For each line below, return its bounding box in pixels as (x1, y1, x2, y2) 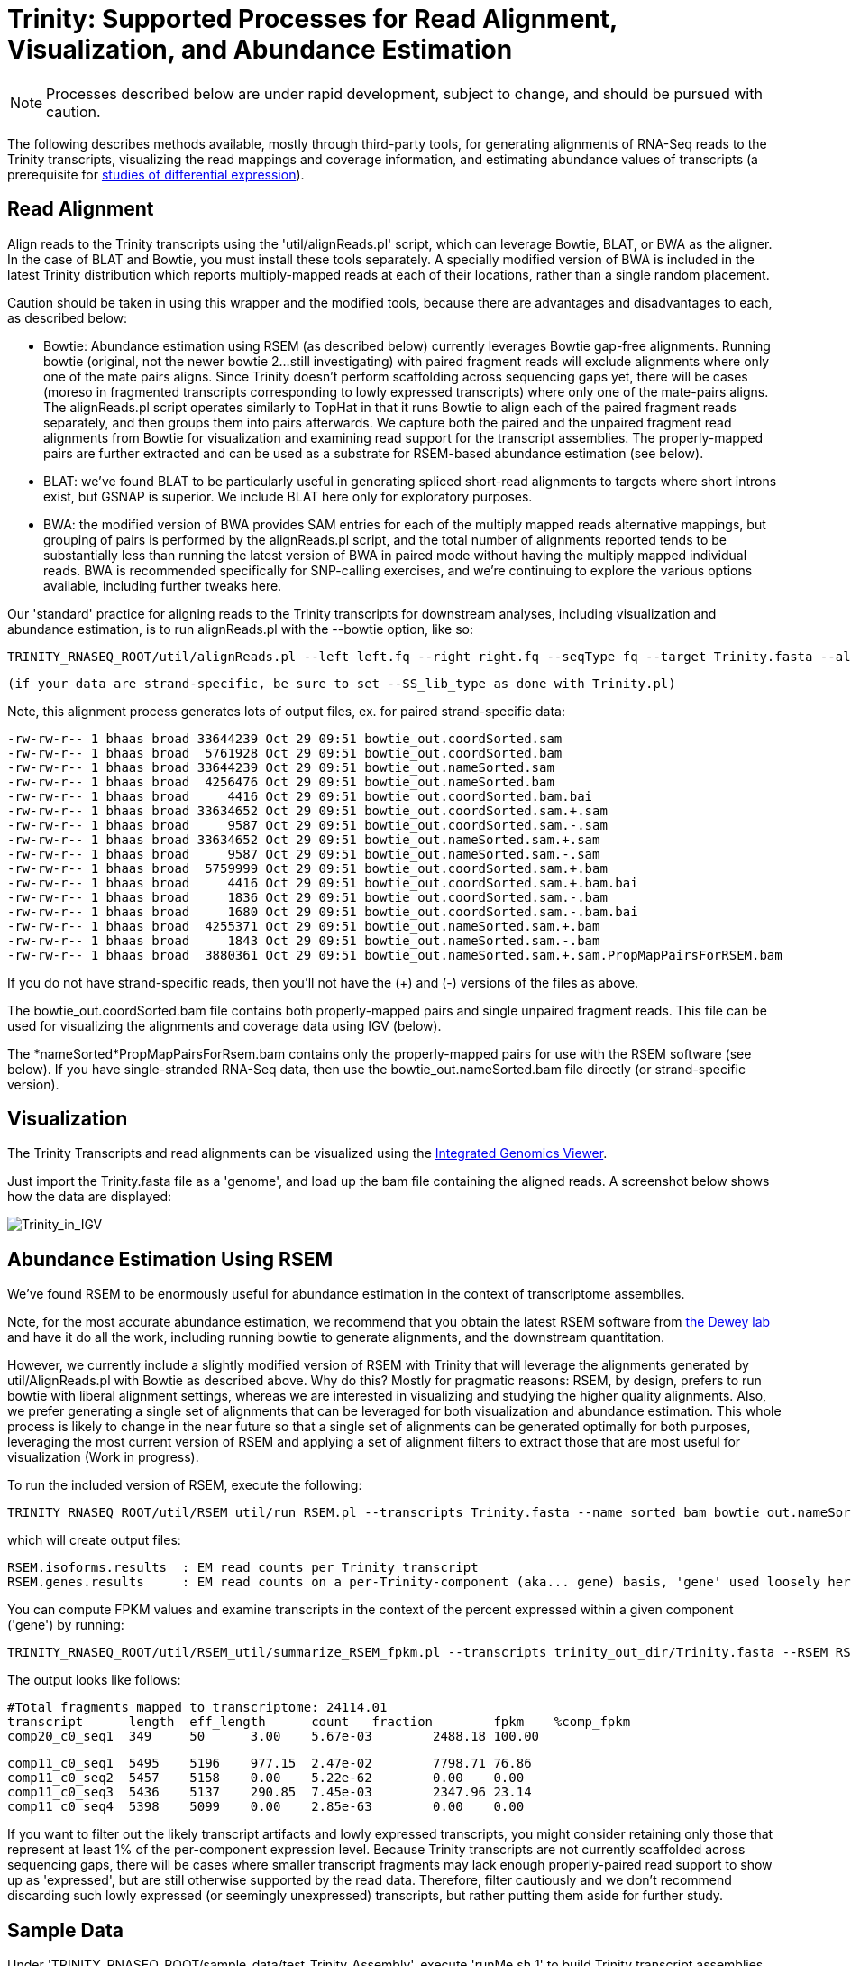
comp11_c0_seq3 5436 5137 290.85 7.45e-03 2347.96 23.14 (7, 1785, 532, 1800)
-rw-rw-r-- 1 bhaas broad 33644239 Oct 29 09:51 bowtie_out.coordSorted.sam (7, 730, 563, 746)
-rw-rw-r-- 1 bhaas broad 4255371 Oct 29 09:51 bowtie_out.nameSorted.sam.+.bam (7, 918, 600, 933)
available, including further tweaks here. (43, 577, 282, 593)
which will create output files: (7, 1532, 181, 1548)
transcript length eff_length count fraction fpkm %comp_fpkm (7, 1714, 631, 1730)
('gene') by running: (7, 1617, 124, 1633)
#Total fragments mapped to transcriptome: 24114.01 (7, 1700, 388, 1715)
